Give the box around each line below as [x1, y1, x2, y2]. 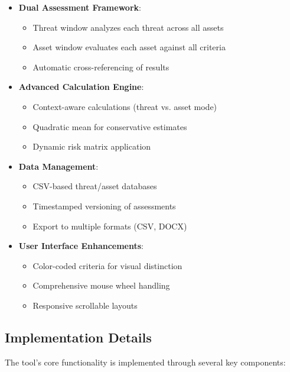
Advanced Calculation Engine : [18, 80, 144, 93]
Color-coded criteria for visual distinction [32, 259, 183, 271]
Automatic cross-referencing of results [32, 60, 170, 73]
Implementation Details [5, 328, 152, 346]
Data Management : [18, 160, 99, 172]
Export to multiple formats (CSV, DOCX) [32, 219, 187, 232]
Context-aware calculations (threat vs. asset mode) [32, 100, 217, 112]
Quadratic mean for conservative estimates [32, 120, 187, 132]
